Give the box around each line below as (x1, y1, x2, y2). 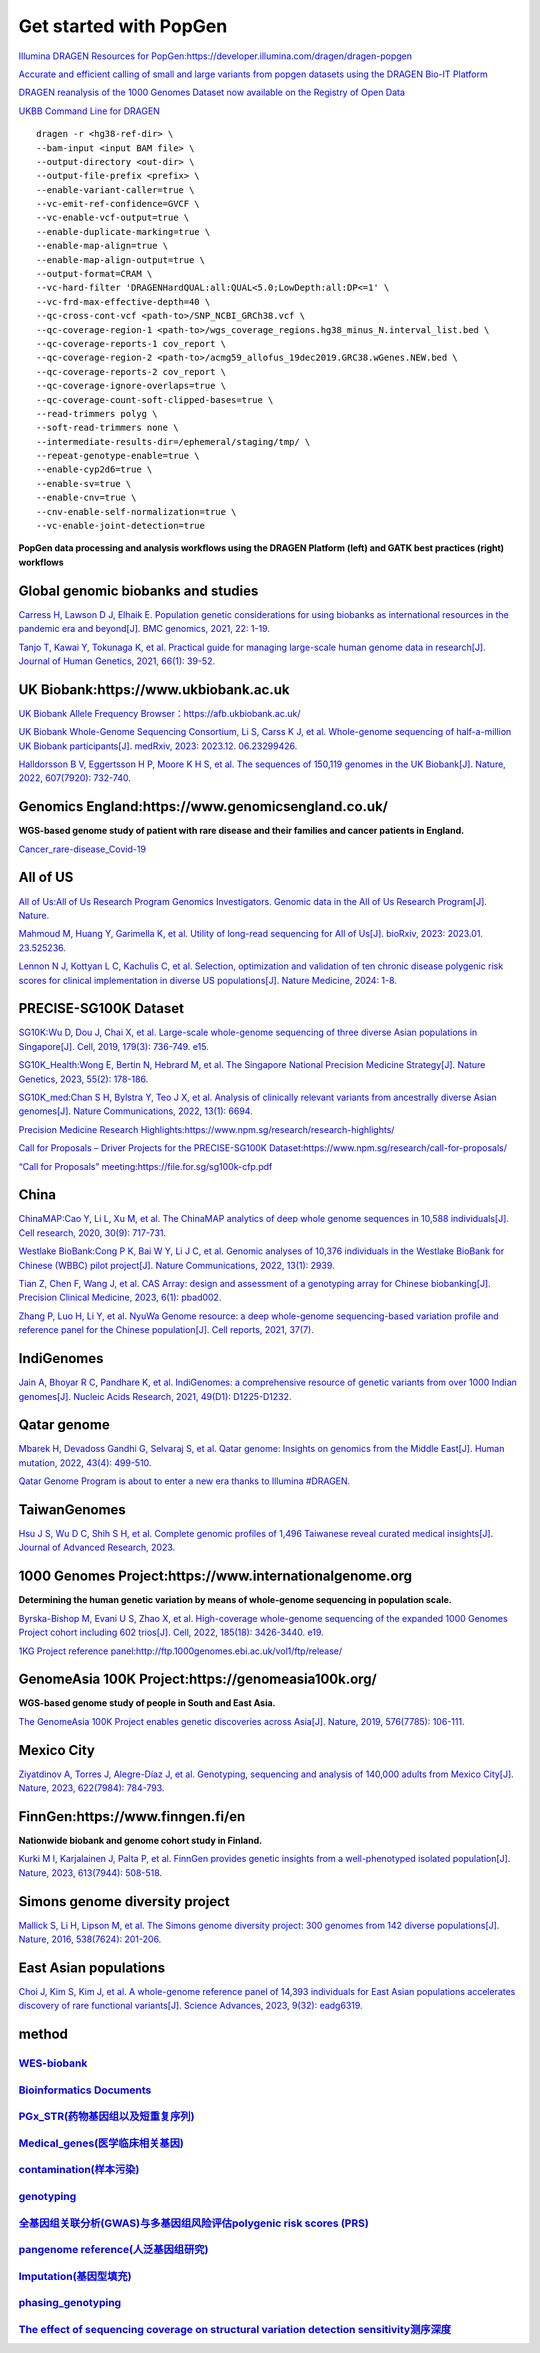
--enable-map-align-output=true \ (36, 254, 205, 265)
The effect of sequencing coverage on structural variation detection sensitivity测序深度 (18, 2322, 452, 2336)
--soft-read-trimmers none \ (36, 422, 179, 434)
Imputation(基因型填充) (18, 2269, 132, 2283)
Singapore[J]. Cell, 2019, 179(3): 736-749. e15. (18, 1040, 209, 1052)
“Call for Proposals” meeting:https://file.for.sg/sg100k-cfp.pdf (18, 1160, 273, 1172)
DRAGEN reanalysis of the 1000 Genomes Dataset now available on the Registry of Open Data (18, 86, 405, 99)
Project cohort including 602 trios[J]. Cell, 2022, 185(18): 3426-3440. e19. (18, 1626, 324, 1639)
